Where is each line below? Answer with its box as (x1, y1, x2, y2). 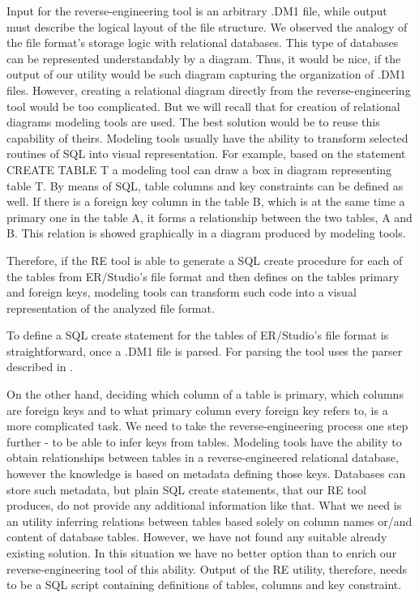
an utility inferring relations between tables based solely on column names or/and (6, 512, 413, 529)
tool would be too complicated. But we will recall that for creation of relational (6, 97, 400, 114)
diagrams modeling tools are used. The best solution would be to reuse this (6, 113, 380, 130)
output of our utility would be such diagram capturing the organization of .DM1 (6, 66, 406, 83)
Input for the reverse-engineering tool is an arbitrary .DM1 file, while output (6, 2, 387, 19)
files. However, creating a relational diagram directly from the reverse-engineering (6, 81, 411, 98)
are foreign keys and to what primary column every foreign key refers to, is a (6, 401, 388, 418)
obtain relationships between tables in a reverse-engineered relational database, (6, 449, 399, 466)
